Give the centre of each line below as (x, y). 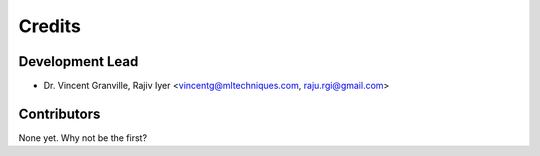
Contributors (59, 113)
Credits (50, 26)
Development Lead (78, 61)
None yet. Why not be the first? (83, 137)
